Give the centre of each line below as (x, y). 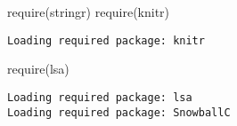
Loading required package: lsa (100, 97)
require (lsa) (38, 69)
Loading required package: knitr (106, 40)
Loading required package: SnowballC (119, 112)
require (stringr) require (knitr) (89, 12)
